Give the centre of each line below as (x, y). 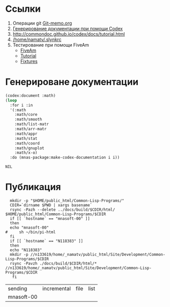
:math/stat (26, 138)
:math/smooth (28, 119)
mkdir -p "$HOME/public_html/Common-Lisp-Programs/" (67, 201)
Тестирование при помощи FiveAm (51, 45)
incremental (57, 289)
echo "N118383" (26, 250)
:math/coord (27, 143)
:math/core (26, 115)
